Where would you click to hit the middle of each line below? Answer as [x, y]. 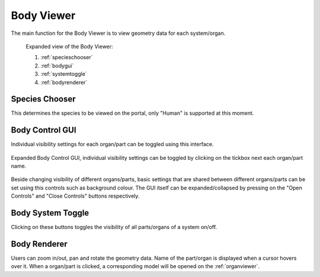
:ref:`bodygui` [57, 66]
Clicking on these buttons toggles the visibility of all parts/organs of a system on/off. [114, 227]
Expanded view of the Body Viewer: [69, 46]
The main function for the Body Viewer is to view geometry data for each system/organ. [118, 33]
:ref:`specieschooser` [67, 57]
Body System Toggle [50, 213]
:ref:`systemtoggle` [64, 74]
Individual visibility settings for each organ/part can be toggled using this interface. [112, 144]
